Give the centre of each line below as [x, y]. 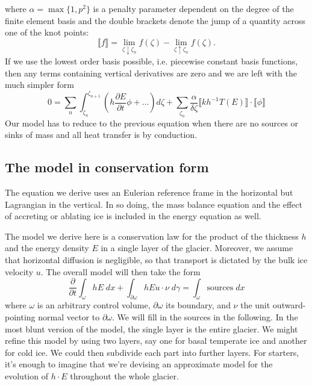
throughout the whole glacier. [124, 375]
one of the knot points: [47, 32]
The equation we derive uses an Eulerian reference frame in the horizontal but [149, 192]
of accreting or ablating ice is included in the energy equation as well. [133, 216]
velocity [19, 271]
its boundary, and [198, 305]
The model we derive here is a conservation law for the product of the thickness [152, 236]
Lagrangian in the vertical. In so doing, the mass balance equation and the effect [154, 204]
